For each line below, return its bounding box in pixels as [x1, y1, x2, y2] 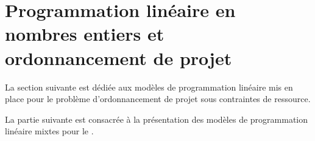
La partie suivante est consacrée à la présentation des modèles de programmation [5, 112, 308, 125]
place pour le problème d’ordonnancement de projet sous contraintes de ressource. [5, 92, 311, 105]
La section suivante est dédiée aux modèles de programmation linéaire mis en [5, 80, 293, 93]
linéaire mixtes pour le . [5, 125, 94, 137]
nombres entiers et [5, 21, 165, 46]
